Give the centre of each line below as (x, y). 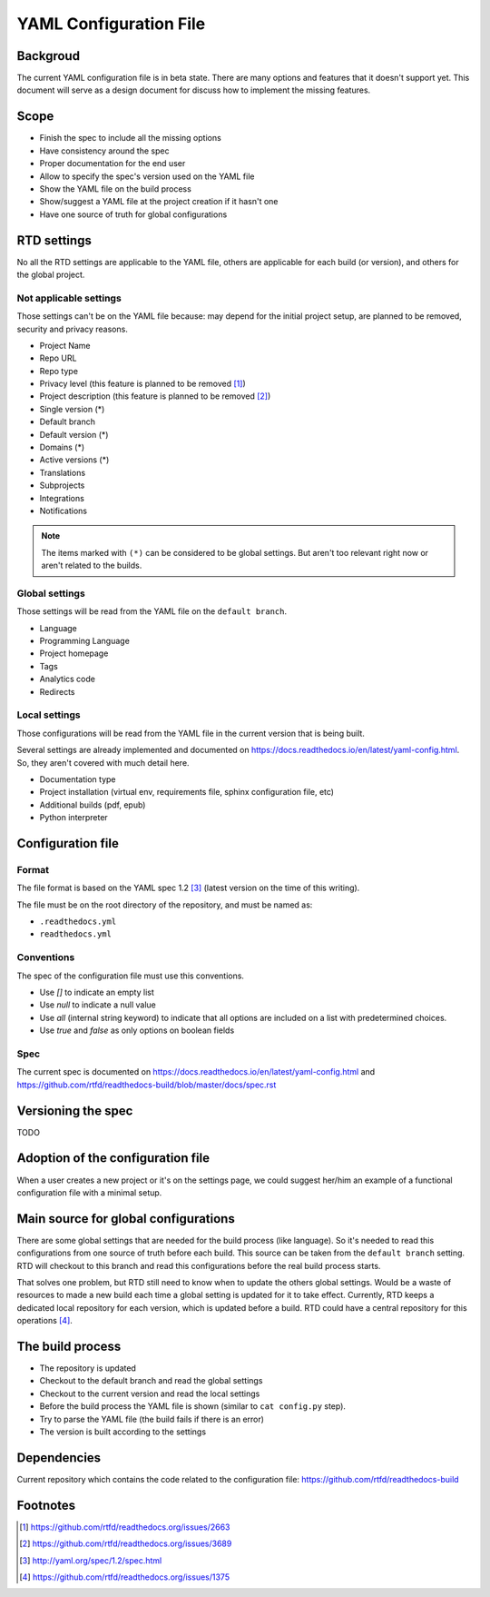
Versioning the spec (75, 1111)
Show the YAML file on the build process (116, 188)
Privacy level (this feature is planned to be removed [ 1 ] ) (142, 384)
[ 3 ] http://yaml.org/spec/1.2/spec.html (91, 1560)
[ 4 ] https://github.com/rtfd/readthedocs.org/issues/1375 (125, 1577)
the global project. (51, 274)
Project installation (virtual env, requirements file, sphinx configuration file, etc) (187, 792)
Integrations (62, 498)
